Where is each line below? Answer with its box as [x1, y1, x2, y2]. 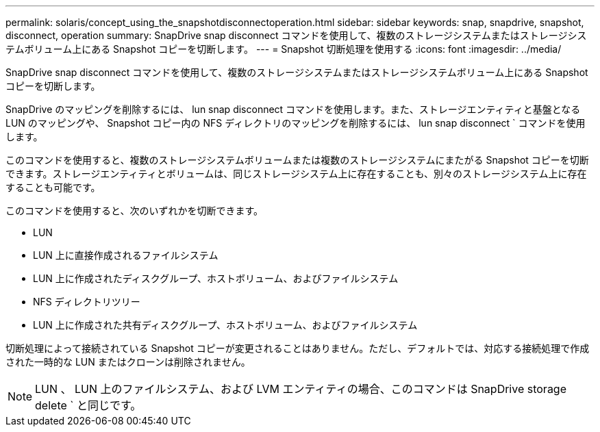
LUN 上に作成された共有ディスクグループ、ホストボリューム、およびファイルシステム [33, 319, 418, 331]
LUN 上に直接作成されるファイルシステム [33, 249, 218, 261]
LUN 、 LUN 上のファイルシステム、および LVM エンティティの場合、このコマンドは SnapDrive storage [35, 382, 567, 396]
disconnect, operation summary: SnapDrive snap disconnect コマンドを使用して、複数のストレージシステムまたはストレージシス [5, 29, 587, 41]
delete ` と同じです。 [35, 398, 142, 412]
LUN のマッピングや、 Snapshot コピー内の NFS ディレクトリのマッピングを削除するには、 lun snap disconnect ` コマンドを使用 [5, 117, 586, 129]
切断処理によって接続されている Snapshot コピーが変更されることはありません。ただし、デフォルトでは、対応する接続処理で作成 [5, 342, 590, 354]
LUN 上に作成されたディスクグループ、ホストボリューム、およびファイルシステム [33, 272, 399, 284]
